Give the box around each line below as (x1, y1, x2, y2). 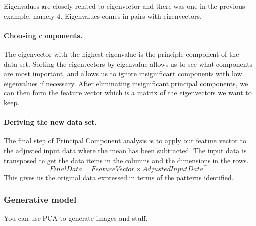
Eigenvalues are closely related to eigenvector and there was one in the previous (4, 1, 245, 11)
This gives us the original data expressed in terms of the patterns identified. (4, 172, 234, 182)
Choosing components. (4, 30, 83, 40)
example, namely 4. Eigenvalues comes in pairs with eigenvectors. (4, 10, 202, 21)
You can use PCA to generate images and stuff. (4, 213, 148, 223)
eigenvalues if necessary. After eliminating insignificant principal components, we (4, 78, 248, 88)
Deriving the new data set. (4, 117, 97, 127)
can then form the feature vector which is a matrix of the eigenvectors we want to (4, 88, 252, 98)
